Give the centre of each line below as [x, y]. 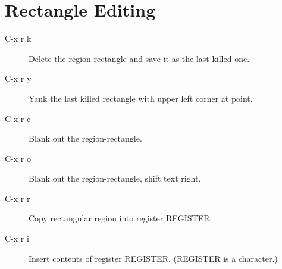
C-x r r [18, 198]
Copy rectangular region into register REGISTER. [120, 218]
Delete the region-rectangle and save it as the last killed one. [139, 58]
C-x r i [17, 238]
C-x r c [18, 118]
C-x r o [18, 158]
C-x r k [18, 38]
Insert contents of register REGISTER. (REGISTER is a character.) [153, 258]
